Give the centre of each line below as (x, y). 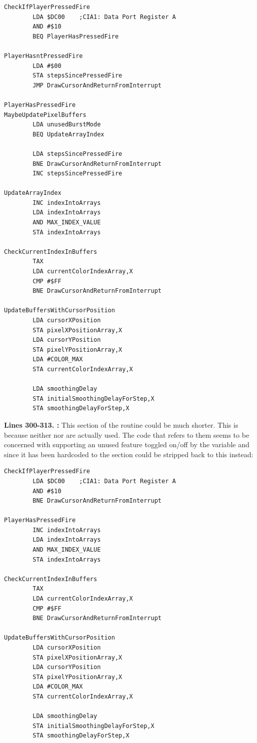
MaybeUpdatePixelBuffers (45, 115)
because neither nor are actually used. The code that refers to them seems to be (127, 434)
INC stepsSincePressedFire (77, 174)
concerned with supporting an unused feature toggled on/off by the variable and (127, 444)
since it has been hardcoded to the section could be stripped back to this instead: (129, 454)
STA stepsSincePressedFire (77, 76)
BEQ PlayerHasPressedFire (76, 36)
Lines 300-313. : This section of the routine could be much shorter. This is (121, 424)
